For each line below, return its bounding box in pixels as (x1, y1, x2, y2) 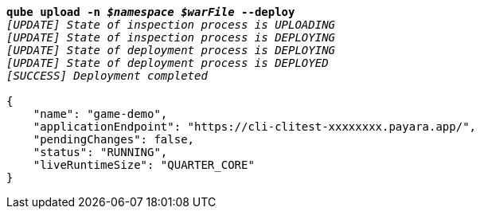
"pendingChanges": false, (33, 133, 195, 146)
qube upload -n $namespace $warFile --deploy (6, 6, 295, 18)
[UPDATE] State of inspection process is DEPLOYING (6, 31, 336, 44)
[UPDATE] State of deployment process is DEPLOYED (6, 57, 329, 69)
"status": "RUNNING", (33, 146, 168, 158)
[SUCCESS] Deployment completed (6, 69, 208, 82)
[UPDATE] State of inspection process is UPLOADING (6, 18, 336, 31)
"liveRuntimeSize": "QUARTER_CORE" (33, 158, 255, 171)
